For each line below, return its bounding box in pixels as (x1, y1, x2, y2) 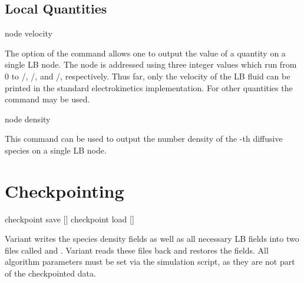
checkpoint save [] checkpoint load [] (5, 212, 134, 225)
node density (5, 112, 51, 125)
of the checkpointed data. (5, 267, 96, 279)
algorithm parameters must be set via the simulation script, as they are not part (5, 255, 295, 268)
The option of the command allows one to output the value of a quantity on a (5, 46, 286, 59)
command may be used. (5, 93, 90, 105)
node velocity (5, 27, 52, 39)
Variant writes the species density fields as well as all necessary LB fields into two (5, 232, 299, 245)
